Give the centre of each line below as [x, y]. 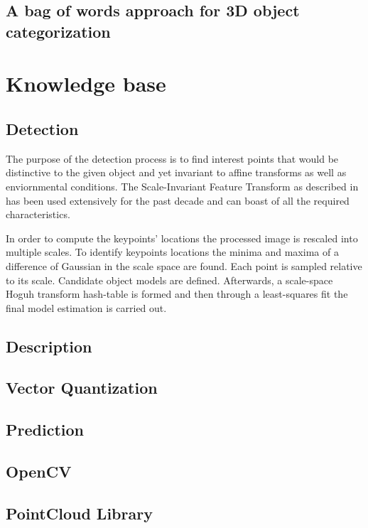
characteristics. [38, 214]
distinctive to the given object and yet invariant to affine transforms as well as [176, 172]
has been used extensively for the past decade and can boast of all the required [178, 200]
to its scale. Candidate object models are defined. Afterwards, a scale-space [169, 280]
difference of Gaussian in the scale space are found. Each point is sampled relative [184, 265]
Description [49, 346]
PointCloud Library [79, 513]
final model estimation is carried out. [86, 307]
